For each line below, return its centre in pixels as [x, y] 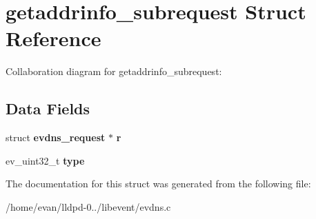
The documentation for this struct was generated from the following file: [158, 184]
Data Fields [48, 108]
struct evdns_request [56, 137]
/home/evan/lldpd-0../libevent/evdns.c [88, 206]
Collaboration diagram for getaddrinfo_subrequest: [114, 71]
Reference [53, 38]
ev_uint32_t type [45, 160]
